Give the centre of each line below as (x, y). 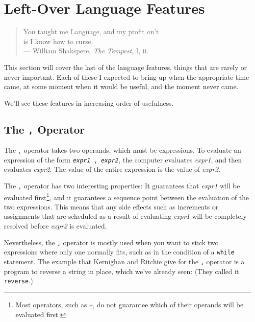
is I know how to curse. (58, 41)
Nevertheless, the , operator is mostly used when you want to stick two (111, 242)
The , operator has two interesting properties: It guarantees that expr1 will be (122, 185)
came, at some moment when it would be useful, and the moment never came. (121, 86)
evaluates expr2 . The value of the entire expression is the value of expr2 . (112, 169)
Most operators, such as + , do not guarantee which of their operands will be (129, 304)
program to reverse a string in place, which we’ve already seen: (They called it (122, 271)
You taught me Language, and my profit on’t (91, 32)
